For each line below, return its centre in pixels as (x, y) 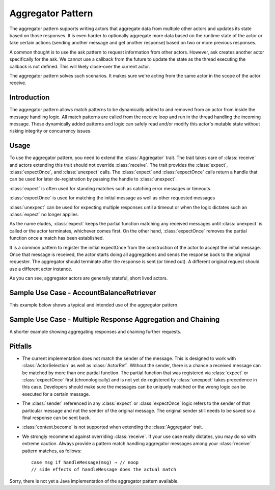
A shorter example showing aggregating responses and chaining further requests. (95, 331)
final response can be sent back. (57, 418)
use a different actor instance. (41, 269)
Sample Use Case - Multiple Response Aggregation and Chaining (115, 319)
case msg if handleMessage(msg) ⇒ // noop (85, 462)
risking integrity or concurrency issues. (50, 131)
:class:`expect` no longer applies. (44, 214)
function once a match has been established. (57, 238)
